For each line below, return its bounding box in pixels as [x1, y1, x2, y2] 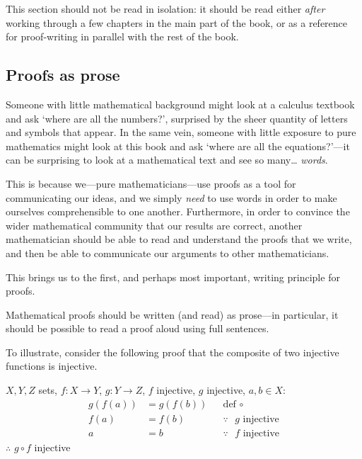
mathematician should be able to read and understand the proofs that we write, [6, 232, 352, 246]
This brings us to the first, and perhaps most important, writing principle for [6, 269, 340, 284]
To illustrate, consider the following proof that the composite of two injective [6, 344, 339, 359]
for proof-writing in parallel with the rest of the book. [6, 29, 239, 44]
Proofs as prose [6, 64, 120, 86]
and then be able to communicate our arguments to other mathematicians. [6, 245, 329, 260]
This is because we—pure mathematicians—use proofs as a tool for [6, 176, 296, 191]
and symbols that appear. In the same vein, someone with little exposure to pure [6, 125, 356, 140]
